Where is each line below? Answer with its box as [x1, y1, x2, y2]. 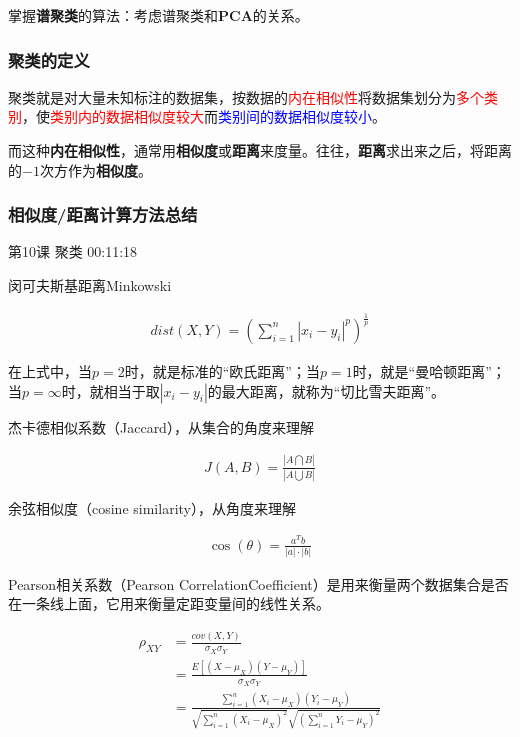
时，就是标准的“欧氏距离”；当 [124, 360, 320, 381]
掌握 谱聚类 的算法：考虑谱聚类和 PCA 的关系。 [8, 5, 309, 25]
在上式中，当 [8, 360, 92, 381]
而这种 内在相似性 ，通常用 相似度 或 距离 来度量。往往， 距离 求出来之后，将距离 [8, 140, 512, 160]
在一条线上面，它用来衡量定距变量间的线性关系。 [8, 593, 330, 614]
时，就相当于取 [61, 380, 160, 401]
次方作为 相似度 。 [39, 159, 152, 180]
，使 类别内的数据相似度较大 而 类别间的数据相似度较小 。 [22, 106, 386, 127]
